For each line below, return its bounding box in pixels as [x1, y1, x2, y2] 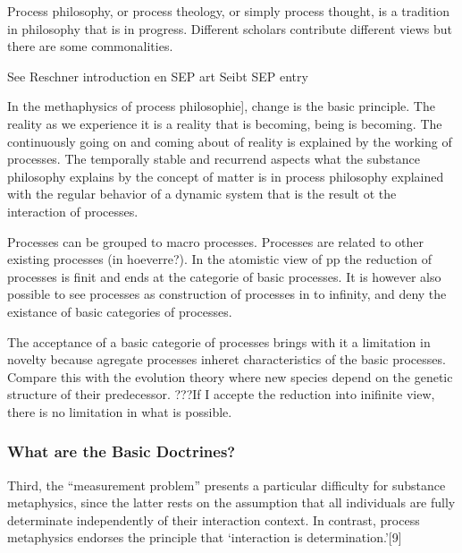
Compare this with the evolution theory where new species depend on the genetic [7, 367, 453, 386]
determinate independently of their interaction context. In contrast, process [7, 510, 420, 529]
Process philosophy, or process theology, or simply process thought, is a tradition [7, 2, 450, 20]
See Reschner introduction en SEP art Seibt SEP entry [7, 66, 308, 85]
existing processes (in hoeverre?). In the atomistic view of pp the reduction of [7, 250, 432, 268]
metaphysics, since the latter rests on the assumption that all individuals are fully [7, 493, 456, 512]
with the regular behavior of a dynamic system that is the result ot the [7, 184, 397, 203]
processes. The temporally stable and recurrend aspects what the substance [7, 149, 420, 168]
